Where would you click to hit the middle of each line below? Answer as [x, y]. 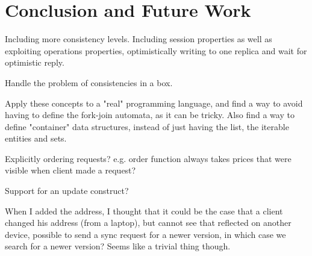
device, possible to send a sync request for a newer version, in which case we [145, 234]
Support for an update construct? [67, 191]
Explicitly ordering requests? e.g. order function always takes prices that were [148, 158]
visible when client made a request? [70, 170]
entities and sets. [36, 138]
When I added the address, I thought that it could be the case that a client [144, 211]
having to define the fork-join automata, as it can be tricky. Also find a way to [150, 115]
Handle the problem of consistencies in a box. [89, 82]
